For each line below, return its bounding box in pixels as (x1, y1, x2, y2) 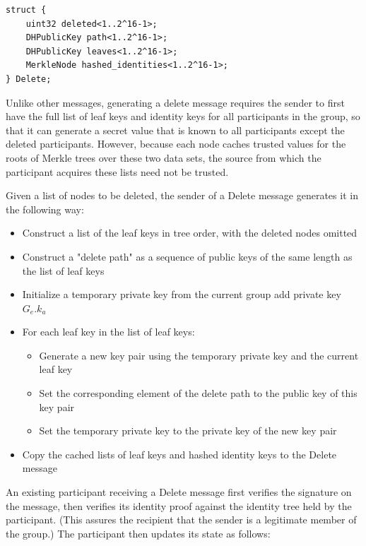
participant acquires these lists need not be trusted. (6, 164, 229, 179)
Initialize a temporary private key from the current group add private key (22, 287, 341, 302)
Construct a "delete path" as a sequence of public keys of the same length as (22, 249, 353, 263)
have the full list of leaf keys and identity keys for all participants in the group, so (6, 109, 360, 124)
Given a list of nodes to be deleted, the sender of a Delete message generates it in (6, 188, 358, 203)
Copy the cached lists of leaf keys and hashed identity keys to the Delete (22, 446, 337, 461)
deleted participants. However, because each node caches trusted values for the (6, 136, 346, 151)
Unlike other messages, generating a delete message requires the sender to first (6, 95, 345, 109)
